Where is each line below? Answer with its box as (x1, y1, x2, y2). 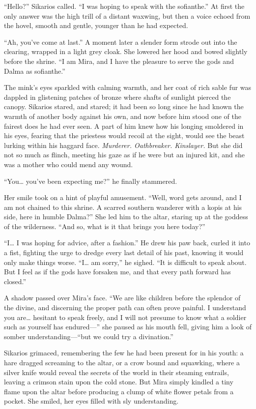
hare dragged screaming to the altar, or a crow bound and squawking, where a (4, 357, 240, 367)
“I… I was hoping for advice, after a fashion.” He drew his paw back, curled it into (4, 237, 250, 248)
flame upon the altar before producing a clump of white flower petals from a (4, 386, 234, 396)
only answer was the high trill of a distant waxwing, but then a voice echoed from (4, 10, 251, 21)
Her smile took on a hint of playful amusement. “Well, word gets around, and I (4, 192, 242, 203)
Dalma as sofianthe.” (4, 65, 65, 76)
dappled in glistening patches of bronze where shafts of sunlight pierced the (4, 91, 231, 102)
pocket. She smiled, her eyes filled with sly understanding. (4, 396, 179, 406)
